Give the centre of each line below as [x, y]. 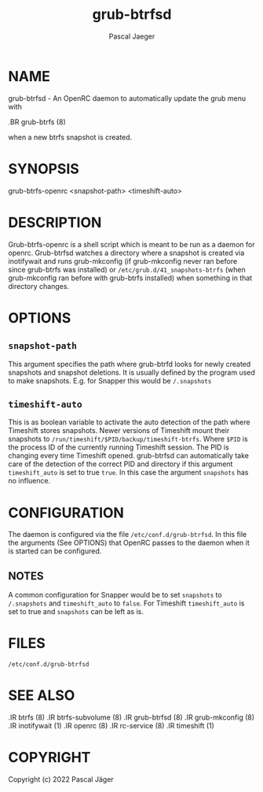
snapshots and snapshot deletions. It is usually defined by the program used [131, 372]
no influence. [29, 481]
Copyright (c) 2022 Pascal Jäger [61, 779]
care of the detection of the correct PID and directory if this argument [121, 464]
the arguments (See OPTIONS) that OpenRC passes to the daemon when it [129, 543]
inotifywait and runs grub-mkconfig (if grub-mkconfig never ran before [123, 261]
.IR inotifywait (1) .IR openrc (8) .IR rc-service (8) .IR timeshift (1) [111, 725]
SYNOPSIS [44, 169]
